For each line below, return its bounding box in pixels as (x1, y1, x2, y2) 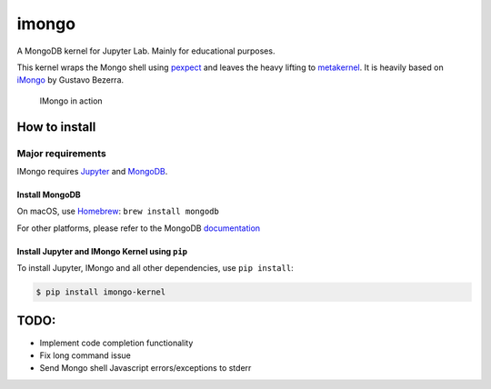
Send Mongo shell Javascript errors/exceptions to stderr (39, 363, 252, 374)
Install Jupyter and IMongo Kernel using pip (16, 245, 188, 256)
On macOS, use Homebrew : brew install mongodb (16, 205, 220, 217)
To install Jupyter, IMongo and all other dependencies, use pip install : (16, 263, 295, 274)
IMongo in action (39, 95, 104, 106)
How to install (16, 119, 96, 135)
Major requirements (16, 146, 106, 159)
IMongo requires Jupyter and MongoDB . (16, 165, 168, 176)
